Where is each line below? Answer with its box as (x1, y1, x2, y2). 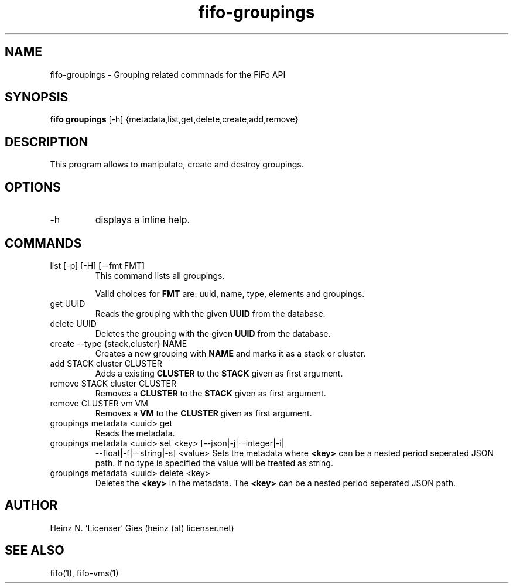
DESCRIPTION (5, 134, 88, 149)
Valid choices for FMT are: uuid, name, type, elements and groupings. (95, 288, 365, 299)
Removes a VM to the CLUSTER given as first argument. (95, 408, 312, 418)
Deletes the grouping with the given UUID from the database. (95, 328, 331, 339)
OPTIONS (5, 179, 61, 194)
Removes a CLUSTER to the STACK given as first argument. (95, 388, 326, 398)
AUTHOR (5, 498, 58, 513)
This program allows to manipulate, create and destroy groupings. (50, 159, 304, 170)
